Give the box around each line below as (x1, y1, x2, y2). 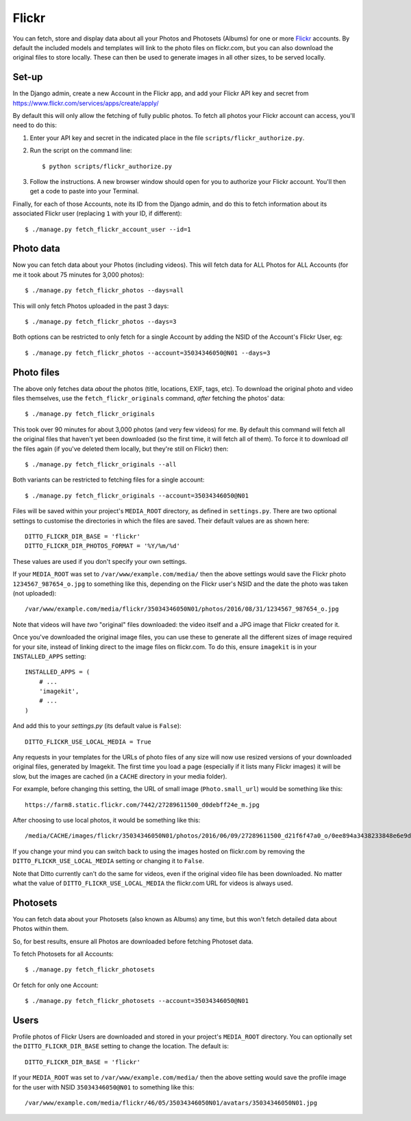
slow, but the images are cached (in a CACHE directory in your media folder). (12, 772, 227, 780)
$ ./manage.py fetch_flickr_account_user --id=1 (25, 225, 191, 233)
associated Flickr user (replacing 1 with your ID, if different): (12, 209, 182, 217)
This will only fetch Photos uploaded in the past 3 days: (12, 302, 169, 310)
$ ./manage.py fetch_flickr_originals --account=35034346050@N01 (25, 491, 249, 499)
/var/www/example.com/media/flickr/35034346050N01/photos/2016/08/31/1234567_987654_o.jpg (25, 605, 339, 613)
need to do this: (12, 121, 58, 130)
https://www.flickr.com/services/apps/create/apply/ (12, 99, 159, 107)
